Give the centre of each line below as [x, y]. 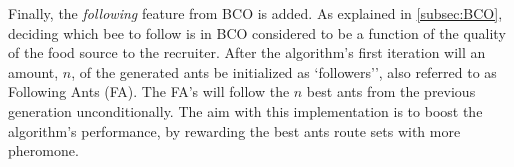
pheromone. [43, 150]
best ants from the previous [391, 91]
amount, [33, 71]
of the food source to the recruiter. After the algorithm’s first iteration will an [247, 52]
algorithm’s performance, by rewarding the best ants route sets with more [234, 130]
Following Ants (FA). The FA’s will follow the [149, 91]
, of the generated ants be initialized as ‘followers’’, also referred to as [284, 71]
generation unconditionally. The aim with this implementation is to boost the [245, 110]
